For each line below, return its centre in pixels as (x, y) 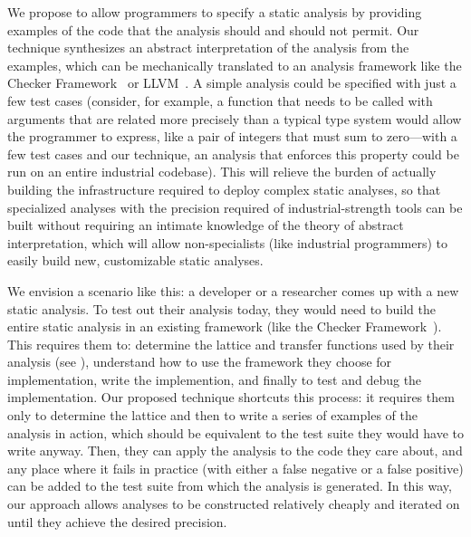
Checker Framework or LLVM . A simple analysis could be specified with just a (232, 83)
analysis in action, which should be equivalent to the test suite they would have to (235, 432)
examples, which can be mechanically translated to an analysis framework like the (235, 65)
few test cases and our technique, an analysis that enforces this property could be (233, 153)
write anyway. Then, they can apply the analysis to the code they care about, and (235, 451)
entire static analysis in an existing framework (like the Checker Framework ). (225, 326)
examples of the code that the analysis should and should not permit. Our (213, 29)
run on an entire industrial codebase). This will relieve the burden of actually (222, 172)
